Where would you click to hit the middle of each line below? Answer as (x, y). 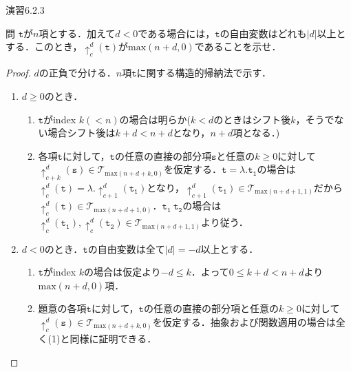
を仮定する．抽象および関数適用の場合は (244, 322)
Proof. (18, 73)
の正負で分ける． (77, 73)
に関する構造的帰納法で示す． (204, 73)
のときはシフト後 (252, 119)
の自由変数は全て (126, 248)
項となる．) (256, 133)
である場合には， (177, 33)
